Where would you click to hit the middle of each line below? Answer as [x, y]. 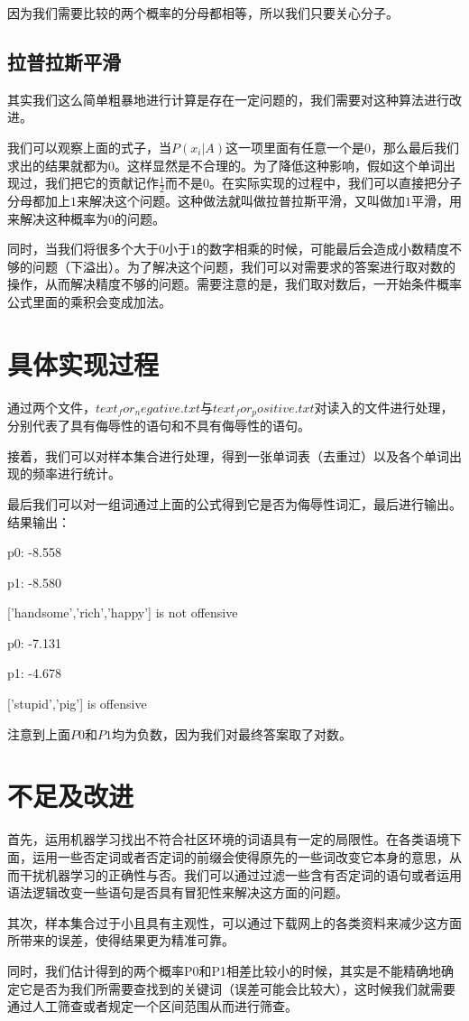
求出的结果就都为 [58, 165]
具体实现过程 [83, 363]
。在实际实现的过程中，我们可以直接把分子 [335, 183]
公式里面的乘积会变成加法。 [89, 301]
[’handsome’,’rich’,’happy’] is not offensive [123, 613]
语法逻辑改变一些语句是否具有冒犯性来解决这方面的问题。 [178, 892]
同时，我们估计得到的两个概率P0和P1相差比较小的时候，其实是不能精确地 [225, 970]
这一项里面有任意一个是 [295, 147]
